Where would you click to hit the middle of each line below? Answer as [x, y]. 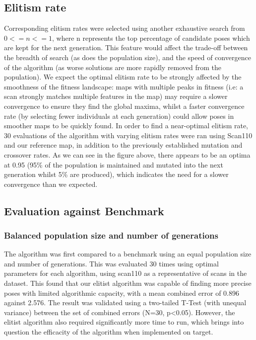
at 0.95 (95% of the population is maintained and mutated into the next [114, 164]
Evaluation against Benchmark [84, 211]
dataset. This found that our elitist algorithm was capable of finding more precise [128, 283]
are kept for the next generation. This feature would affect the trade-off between [126, 47]
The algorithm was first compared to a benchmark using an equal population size [128, 254]
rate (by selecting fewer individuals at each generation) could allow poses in [119, 116]
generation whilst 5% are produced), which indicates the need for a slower [116, 174]
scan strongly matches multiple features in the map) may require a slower [116, 96]
